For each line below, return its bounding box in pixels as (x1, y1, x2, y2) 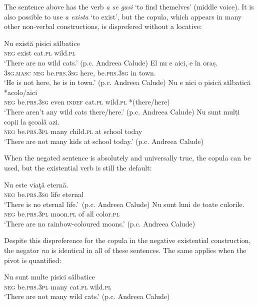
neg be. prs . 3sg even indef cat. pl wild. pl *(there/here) (4, 96, 170, 107)
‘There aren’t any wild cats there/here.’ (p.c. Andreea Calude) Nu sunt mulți (4, 106, 240, 116)
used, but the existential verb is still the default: (4, 162, 152, 172)
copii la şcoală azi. (4, 116, 60, 126)
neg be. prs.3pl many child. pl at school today (4, 126, 142, 136)
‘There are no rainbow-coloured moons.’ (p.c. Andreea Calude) (4, 218, 195, 228)
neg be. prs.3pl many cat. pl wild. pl (4, 281, 111, 291)
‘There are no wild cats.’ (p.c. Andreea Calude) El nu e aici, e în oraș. (4, 57, 218, 67)
